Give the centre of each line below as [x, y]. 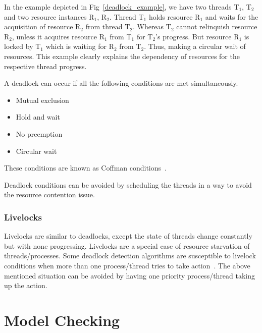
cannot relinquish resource [217, 26]
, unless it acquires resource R [58, 36]
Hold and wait [38, 117]
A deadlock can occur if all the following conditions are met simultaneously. [121, 83]
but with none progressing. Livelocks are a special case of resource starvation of [127, 245]
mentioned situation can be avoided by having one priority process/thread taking [130, 275]
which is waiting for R [80, 46]
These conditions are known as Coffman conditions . [85, 168]
